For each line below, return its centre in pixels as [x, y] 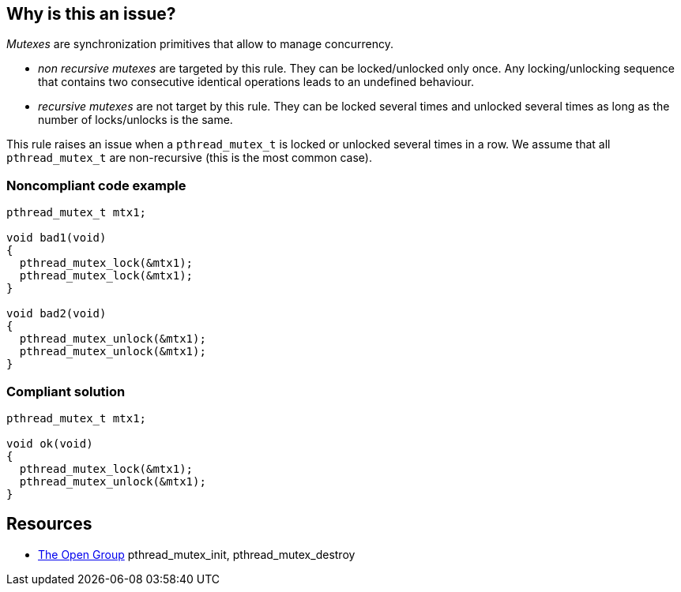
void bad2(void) [56, 314]
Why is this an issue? [91, 14]
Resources [49, 524]
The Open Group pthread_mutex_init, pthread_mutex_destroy [197, 554]
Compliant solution [66, 391]
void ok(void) [50, 443]
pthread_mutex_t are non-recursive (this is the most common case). [189, 158]
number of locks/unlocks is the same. [135, 120]
